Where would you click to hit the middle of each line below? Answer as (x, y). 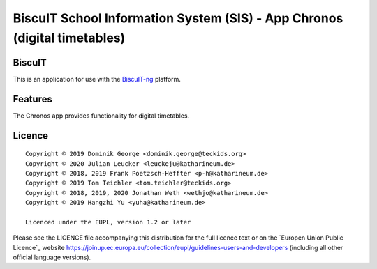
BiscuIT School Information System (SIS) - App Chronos (178, 18)
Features (32, 99)
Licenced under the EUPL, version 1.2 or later (108, 222)
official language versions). (52, 257)
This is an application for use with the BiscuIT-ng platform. (97, 79)
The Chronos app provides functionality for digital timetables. (101, 116)
